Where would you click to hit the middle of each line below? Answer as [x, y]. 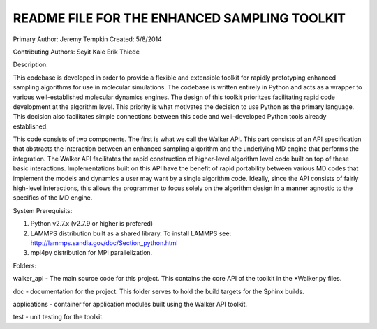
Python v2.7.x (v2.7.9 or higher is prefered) [92, 224]
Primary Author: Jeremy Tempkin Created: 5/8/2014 [87, 39]
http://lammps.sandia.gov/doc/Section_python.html [104, 243]
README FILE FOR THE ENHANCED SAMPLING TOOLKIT [179, 18]
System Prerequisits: [43, 210]
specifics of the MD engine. [53, 198]
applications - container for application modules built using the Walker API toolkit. [130, 304]
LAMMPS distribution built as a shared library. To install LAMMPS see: [131, 233]
